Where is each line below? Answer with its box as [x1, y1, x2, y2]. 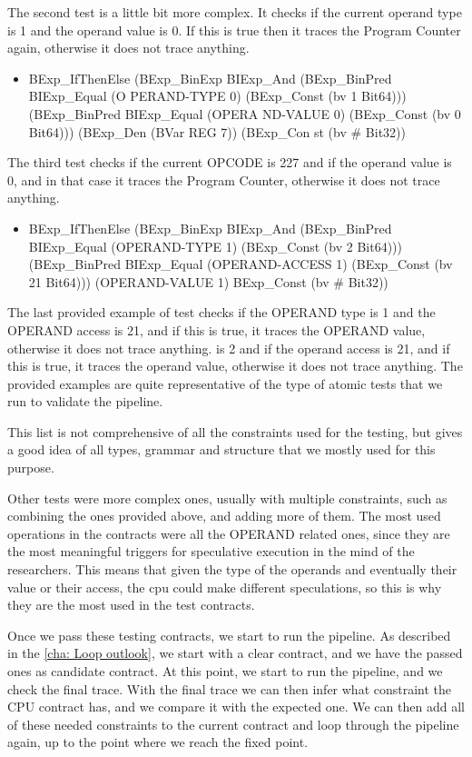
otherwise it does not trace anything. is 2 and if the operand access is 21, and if [7, 338, 450, 357]
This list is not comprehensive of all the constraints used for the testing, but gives [7, 422, 463, 441]
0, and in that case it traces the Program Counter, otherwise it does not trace [7, 170, 440, 189]
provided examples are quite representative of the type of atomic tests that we [7, 374, 443, 393]
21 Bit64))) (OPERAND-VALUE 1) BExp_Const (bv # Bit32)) [28, 272, 388, 291]
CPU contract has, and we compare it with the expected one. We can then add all [7, 697, 465, 716]
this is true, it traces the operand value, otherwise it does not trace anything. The [7, 356, 463, 375]
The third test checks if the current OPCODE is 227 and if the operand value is [7, 153, 452, 172]
